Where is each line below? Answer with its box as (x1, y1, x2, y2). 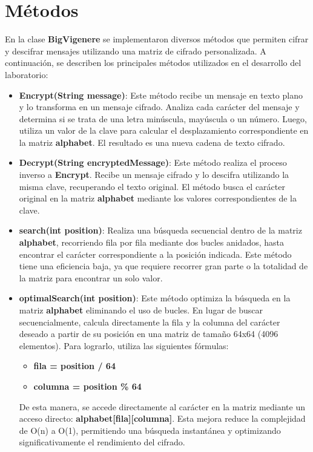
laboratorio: (5, 68, 48, 80)
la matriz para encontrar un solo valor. (19, 271, 163, 284)
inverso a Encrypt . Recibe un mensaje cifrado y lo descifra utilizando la (19, 168, 289, 181)
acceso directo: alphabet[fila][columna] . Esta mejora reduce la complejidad (19, 412, 306, 425)
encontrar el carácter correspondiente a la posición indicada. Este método (19, 247, 292, 260)
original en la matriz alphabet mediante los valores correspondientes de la (19, 192, 297, 205)
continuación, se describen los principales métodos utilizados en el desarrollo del (5, 56, 301, 69)
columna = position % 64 (33, 379, 142, 392)
